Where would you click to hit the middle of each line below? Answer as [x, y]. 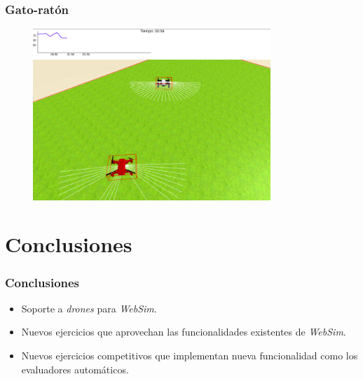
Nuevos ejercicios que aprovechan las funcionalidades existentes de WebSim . [184, 332]
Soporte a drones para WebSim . [89, 308]
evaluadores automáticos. [75, 369]
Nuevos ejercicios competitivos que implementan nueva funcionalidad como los [190, 356]
